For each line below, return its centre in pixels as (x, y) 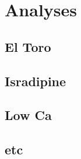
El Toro (28, 46)
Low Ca (28, 115)
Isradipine (36, 81)
